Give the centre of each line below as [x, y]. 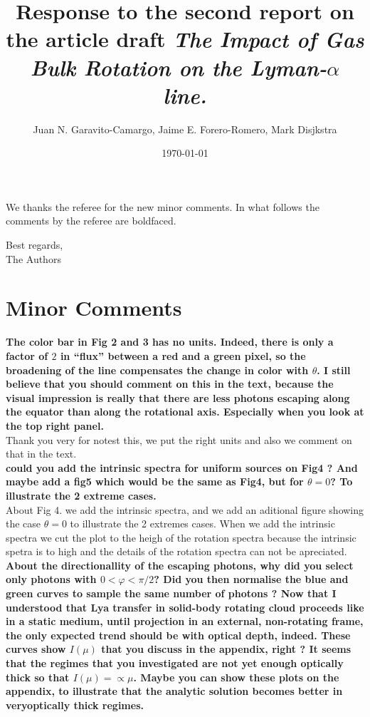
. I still [334, 370]
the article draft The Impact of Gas [185, 39]
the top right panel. [55, 425]
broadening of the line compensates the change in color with [157, 370]
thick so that [38, 677]
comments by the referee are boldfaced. [91, 221]
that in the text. [41, 454]
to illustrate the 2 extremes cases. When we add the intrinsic [202, 523]
